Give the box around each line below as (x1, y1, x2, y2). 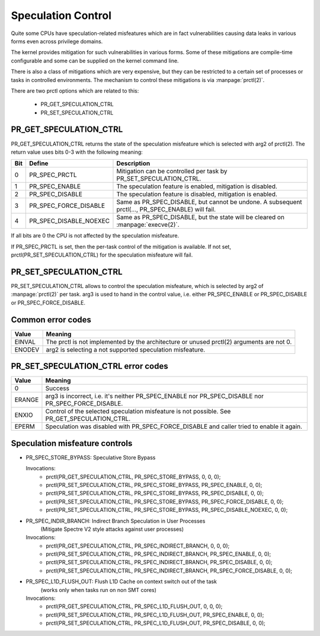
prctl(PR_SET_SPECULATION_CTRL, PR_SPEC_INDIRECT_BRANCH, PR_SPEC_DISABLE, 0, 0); (46, 559, 273, 566)
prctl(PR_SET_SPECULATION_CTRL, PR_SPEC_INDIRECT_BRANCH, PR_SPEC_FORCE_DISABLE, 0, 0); (46, 567, 293, 574)
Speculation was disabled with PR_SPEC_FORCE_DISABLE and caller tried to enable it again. (45, 422, 302, 431)
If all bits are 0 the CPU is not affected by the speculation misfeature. (11, 232, 180, 239)
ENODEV (14, 345, 40, 353)
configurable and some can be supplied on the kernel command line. (11, 57, 179, 64)
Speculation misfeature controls (11, 438, 133, 448)
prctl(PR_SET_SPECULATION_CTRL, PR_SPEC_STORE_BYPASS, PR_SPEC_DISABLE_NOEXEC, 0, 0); (46, 507, 288, 514)
